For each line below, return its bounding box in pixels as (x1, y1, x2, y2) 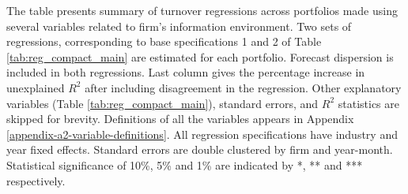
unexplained (6, 79, 65, 95)
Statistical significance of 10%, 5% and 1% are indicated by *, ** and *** (6, 156, 363, 173)
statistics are (338, 95, 399, 111)
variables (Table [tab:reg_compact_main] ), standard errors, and (6, 95, 319, 111)
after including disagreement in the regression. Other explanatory (85, 79, 402, 95)
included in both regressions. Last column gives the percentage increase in (6, 64, 365, 80)
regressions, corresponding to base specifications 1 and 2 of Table (6, 33, 322, 50)
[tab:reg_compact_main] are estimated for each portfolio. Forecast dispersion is (6, 48, 394, 65)
